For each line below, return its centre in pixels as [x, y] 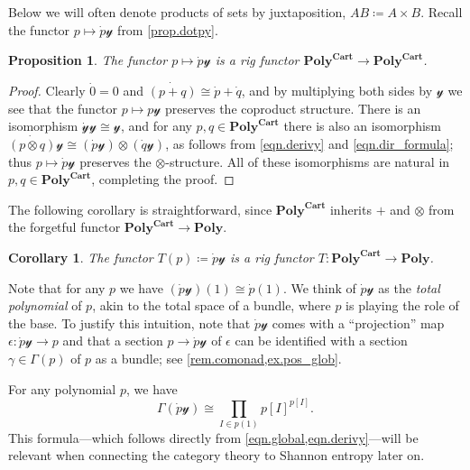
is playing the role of [402, 305]
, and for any [156, 126]
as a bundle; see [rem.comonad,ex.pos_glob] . [218, 358]
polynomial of [45, 305]
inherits [350, 209]
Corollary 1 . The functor [81, 257]
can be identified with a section [321, 341]
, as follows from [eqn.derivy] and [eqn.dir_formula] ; [309, 143]
